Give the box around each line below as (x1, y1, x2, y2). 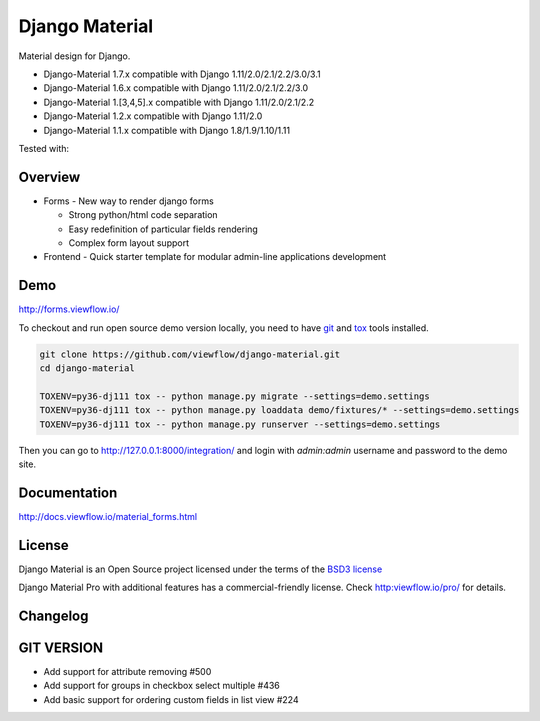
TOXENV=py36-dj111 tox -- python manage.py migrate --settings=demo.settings (39, 390, 430, 402)
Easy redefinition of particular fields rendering (68, 223, 259, 235)
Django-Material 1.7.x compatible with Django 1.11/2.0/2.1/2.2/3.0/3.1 (43, 68, 321, 80)
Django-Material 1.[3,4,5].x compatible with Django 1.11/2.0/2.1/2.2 (43, 96, 315, 108)
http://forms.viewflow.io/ (18, 303, 120, 315)
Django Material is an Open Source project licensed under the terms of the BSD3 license (18, 563, 383, 575)
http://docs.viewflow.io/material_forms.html (18, 510, 198, 522)
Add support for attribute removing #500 (43, 666, 212, 678)
